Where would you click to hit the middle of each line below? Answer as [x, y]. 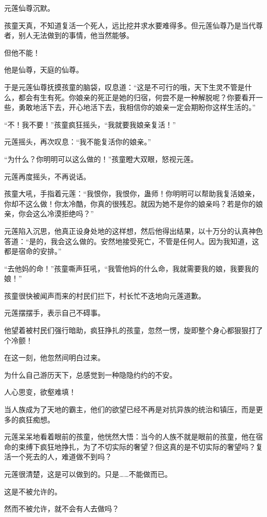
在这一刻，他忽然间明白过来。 [54, 357]
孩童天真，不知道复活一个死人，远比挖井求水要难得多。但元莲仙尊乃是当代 [130, 25]
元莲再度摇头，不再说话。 [47, 176]
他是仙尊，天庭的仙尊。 [44, 70]
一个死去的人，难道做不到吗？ [61, 457]
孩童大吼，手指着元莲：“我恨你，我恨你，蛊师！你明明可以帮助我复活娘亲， [132, 193]
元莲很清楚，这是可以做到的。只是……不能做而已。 [88, 474]
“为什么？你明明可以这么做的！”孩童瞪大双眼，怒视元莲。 [101, 159]
